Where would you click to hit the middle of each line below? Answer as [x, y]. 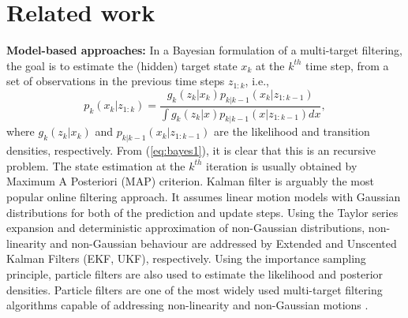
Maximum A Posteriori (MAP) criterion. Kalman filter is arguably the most [190, 181]
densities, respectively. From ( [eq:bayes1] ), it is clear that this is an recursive [191, 150]
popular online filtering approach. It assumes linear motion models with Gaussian [204, 196]
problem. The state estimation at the [96, 165]
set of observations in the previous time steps [116, 81]
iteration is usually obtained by [282, 165]
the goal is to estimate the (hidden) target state [122, 65]
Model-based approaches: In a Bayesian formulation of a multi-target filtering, [204, 50]
